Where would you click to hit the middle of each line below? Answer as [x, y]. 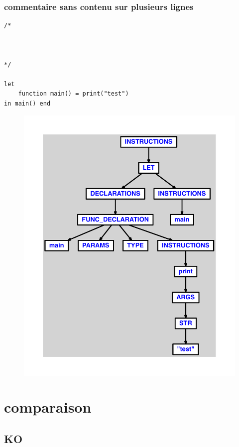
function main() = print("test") [73, 94]
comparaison [48, 407]
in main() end [27, 103]
